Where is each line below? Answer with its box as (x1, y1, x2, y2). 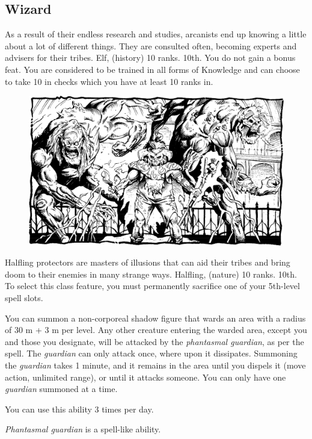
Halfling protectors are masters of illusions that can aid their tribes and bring (5, 256, 290, 269)
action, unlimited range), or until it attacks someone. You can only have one (5, 370, 286, 383)
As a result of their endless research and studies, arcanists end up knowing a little (5, 28, 307, 40)
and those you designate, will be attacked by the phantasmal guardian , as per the (5, 335, 304, 347)
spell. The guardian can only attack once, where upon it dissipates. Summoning (5, 347, 298, 360)
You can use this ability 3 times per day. (5, 402, 154, 415)
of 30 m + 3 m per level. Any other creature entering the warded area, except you (5, 323, 307, 336)
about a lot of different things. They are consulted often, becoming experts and (5, 39, 297, 52)
